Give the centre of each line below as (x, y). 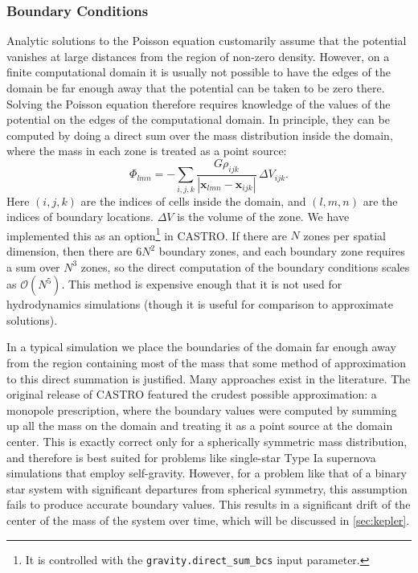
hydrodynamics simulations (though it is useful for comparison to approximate (200, 304)
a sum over (33, 266)
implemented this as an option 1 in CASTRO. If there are (147, 234)
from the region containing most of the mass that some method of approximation (207, 363)
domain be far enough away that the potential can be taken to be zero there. (196, 88)
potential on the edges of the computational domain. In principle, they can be (198, 119)
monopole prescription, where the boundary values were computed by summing (202, 409)
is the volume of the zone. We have (263, 217)
